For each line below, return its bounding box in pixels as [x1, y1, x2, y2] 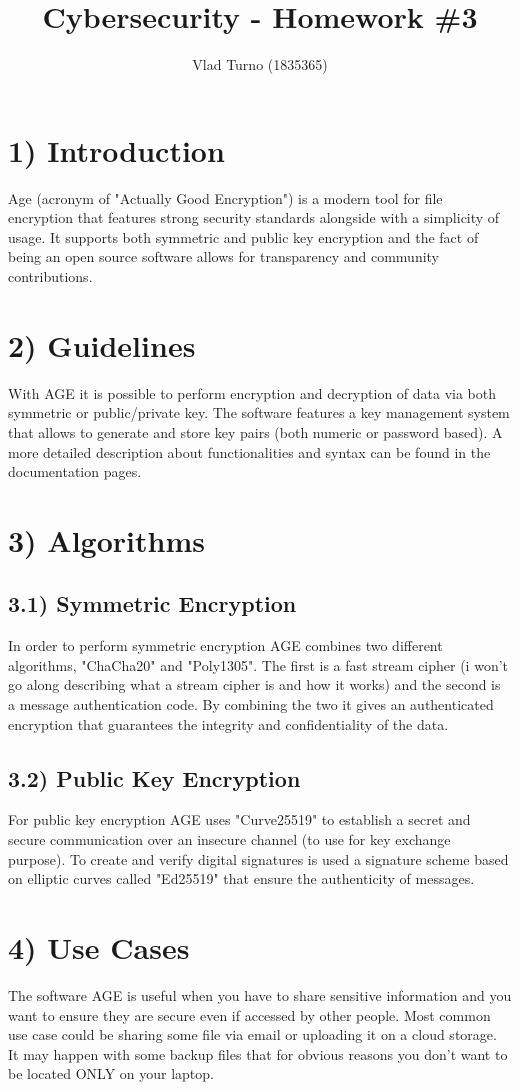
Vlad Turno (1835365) [192, 54, 328, 75]
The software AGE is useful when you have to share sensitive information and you [8, 984, 512, 1005]
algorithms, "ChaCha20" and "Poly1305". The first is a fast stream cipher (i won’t [8, 654, 509, 675]
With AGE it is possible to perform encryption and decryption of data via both [8, 382, 497, 403]
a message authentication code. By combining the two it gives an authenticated [8, 694, 494, 715]
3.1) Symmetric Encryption [8, 588, 297, 619]
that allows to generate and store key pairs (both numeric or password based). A [8, 421, 503, 442]
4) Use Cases [8, 927, 190, 968]
